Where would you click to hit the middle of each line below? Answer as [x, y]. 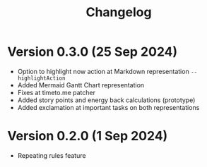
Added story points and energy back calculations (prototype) [106, 100]
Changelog [119, 12]
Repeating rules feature [52, 155]
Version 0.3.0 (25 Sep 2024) [93, 52]
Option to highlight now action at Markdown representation [103, 71]
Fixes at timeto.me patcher [57, 92]
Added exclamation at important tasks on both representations [108, 107]
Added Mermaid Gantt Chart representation [81, 85]
